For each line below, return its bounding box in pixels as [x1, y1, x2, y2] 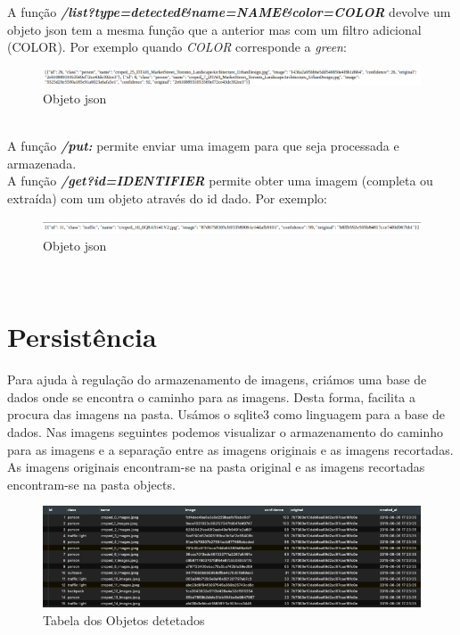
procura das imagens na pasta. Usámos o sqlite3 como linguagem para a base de [7, 405, 445, 424]
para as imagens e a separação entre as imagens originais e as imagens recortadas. [7, 440, 454, 458]
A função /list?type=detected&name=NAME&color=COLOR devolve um [7, 3, 451, 21]
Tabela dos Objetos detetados [43, 610, 205, 629]
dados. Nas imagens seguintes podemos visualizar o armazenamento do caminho [7, 423, 444, 441]
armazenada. [7, 153, 77, 172]
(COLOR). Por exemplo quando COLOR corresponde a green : [7, 37, 347, 56]
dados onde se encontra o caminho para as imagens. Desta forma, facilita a [7, 387, 415, 406]
